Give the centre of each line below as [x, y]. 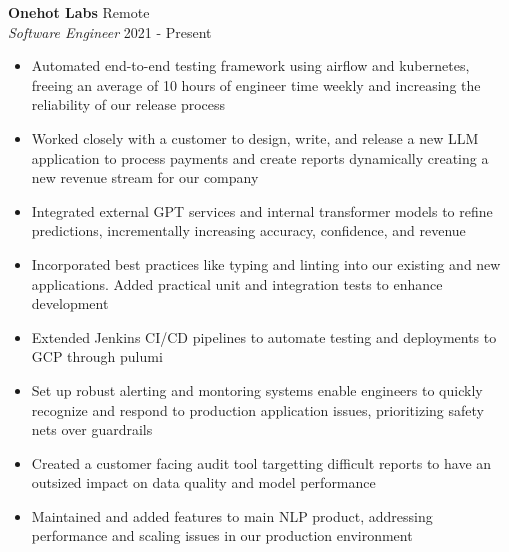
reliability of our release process [128, 104]
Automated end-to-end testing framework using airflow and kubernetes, [250, 65]
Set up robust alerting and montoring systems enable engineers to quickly [257, 389]
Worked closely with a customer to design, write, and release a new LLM [255, 137]
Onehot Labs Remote [79, 12]
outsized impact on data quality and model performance [203, 482]
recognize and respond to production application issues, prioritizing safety [257, 409]
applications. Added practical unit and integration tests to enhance [237, 283]
